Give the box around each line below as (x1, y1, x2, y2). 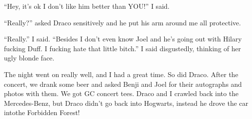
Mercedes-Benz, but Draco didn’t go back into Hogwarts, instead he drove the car (4, 98, 249, 108)
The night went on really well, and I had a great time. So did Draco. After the (4, 69, 238, 79)
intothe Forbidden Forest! (4, 107, 80, 118)
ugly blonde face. (4, 53, 55, 63)
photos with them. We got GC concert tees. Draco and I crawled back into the (4, 88, 239, 99)
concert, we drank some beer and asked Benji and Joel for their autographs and (4, 79, 242, 89)
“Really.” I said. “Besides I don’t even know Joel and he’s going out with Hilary (4, 34, 242, 44)
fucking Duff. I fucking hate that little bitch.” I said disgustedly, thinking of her (4, 43, 241, 53)
